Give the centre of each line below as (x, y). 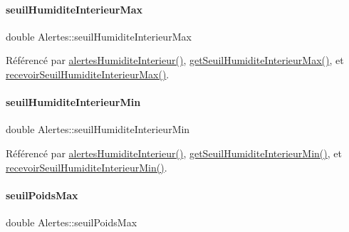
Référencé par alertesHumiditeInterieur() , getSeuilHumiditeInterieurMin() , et (174, 153)
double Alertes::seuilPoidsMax (72, 222)
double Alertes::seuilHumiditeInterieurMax (99, 36)
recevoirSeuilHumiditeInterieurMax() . (88, 74)
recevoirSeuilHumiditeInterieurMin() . (87, 167)
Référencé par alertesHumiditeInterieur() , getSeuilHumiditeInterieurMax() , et (175, 60)
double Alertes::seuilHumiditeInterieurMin (98, 129)
